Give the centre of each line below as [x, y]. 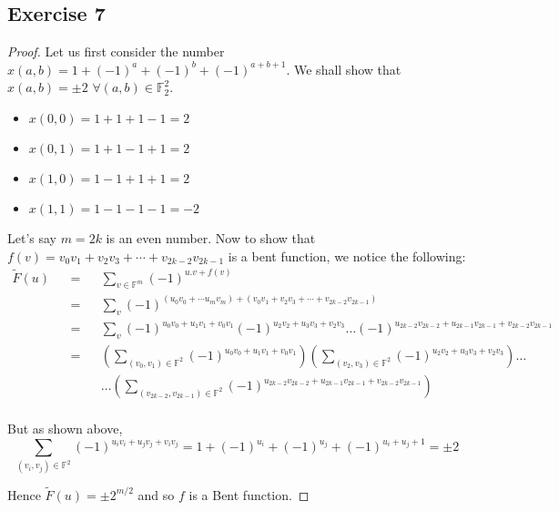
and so [156, 494]
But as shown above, [65, 429]
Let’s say [32, 237]
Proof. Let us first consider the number [116, 51]
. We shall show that [344, 69]
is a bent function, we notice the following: [347, 255]
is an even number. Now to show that [211, 237]
